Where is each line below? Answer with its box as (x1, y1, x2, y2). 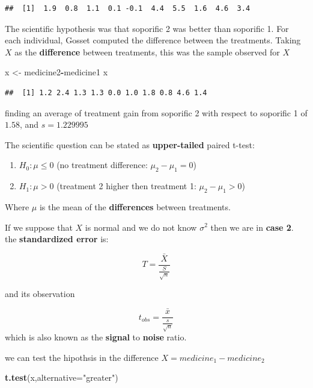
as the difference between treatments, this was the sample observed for (14, 45, 280, 58)
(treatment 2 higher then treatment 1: (56, 180, 196, 192)
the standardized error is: (5, 233, 109, 245)
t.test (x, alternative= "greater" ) (5, 371, 118, 384)
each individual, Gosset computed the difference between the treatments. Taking (5, 34, 301, 46)
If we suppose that (5, 221, 73, 233)
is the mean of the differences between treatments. (39, 200, 231, 213)
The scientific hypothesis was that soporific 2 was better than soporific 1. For (5, 22, 289, 34)
